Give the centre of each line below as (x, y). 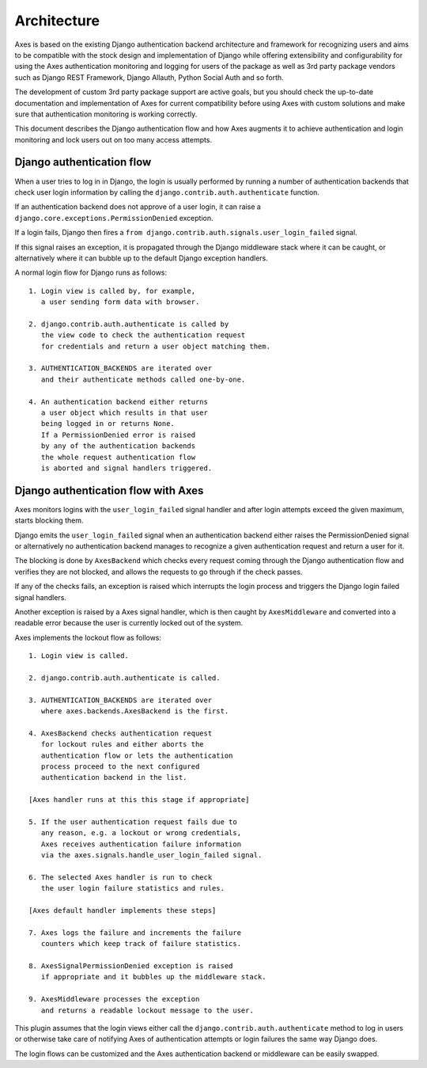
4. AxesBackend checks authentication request (121, 733)
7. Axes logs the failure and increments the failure (135, 933)
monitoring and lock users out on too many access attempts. (113, 139)
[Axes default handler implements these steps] (123, 911)
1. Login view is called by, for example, (112, 291)
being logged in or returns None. (108, 424)
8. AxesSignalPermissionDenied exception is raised (131, 966)
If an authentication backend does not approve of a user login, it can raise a (138, 207)
